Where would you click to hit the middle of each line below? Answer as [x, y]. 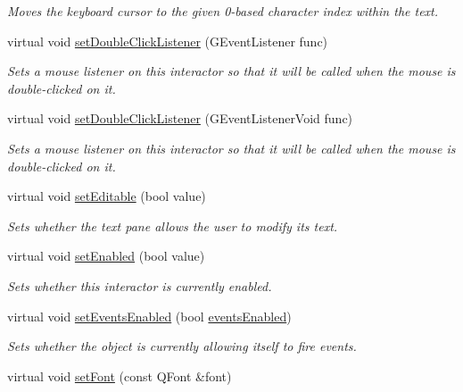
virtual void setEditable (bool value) [107, 196]
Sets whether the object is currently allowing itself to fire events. [182, 346]
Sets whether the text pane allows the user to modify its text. [173, 225]
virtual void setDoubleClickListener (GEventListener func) [168, 41]
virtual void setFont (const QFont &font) [120, 375]
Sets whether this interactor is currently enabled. [140, 285]
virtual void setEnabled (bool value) [106, 256]
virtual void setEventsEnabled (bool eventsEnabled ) [149, 316]
